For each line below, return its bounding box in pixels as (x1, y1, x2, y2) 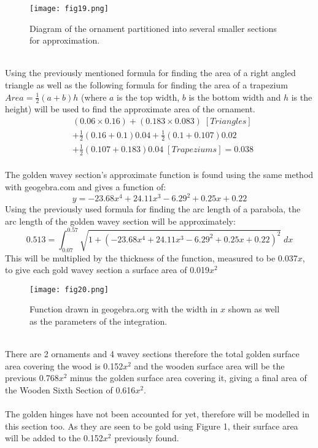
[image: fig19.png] (29, 4, 109, 13)
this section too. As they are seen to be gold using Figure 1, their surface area (5, 419, 298, 432)
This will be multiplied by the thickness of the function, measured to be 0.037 (5, 251, 298, 264)
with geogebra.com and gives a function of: (5, 180, 166, 193)
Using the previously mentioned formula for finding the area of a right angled (5, 66, 296, 79)
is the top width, (117, 90, 180, 103)
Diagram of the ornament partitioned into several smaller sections (29, 21, 277, 34)
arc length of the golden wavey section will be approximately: (5, 214, 236, 227)
